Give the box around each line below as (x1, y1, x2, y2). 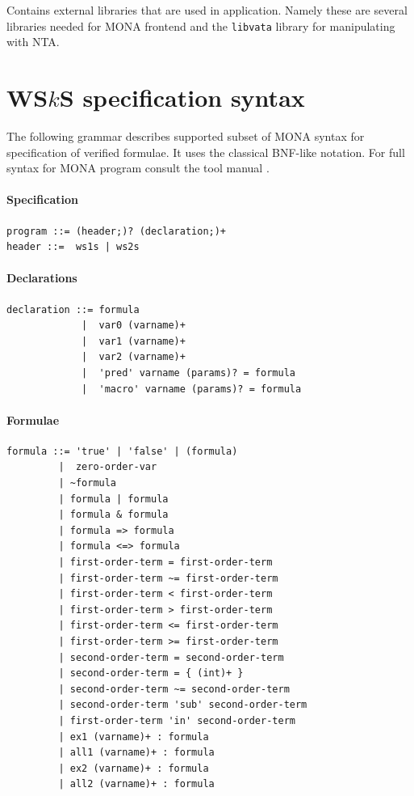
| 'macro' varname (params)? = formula (82, 383, 302, 395)
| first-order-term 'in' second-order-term (58, 714, 295, 726)
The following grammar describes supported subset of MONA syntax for (6, 127, 365, 144)
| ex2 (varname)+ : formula (58, 762, 209, 774)
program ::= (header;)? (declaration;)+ (6, 225, 227, 237)
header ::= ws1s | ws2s (6, 241, 140, 253)
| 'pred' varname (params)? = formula (82, 366, 295, 379)
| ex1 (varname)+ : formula (58, 730, 209, 743)
